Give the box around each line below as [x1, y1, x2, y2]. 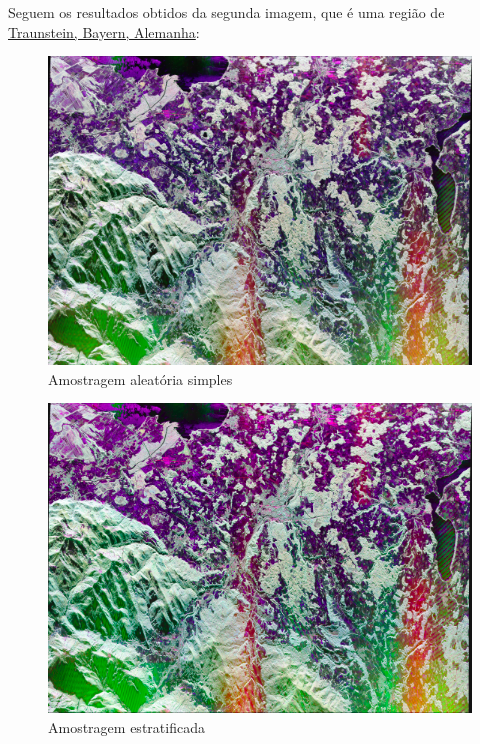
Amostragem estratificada [48, 716, 205, 737]
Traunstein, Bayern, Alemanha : [8, 21, 200, 42]
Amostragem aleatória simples [48, 368, 233, 389]
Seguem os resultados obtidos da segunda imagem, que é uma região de [8, 2, 445, 22]
